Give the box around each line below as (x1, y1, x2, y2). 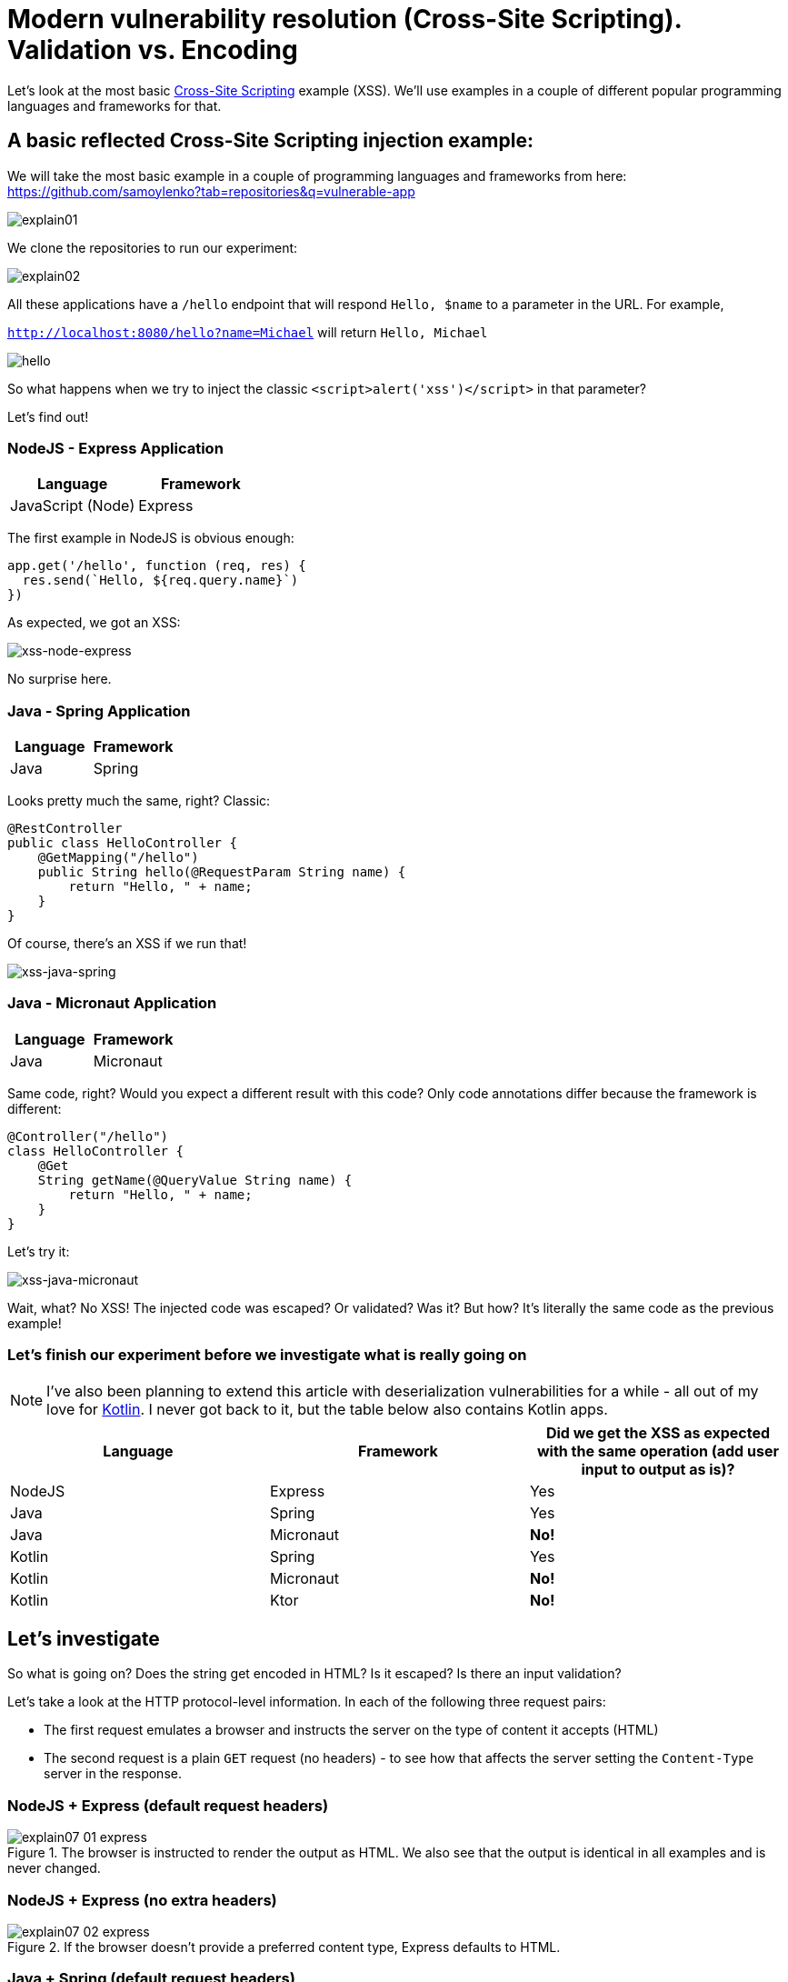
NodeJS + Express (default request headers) (7, 1796, 329, 1815)
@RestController (7, 821, 123, 836)
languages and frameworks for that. (7, 97, 222, 114)
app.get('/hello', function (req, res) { (7, 558, 306, 574)
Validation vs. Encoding (7, 35, 298, 65)
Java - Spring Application (7, 701, 191, 720)
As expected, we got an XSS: (7, 615, 181, 631)
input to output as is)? (581, 1459, 735, 1478)
